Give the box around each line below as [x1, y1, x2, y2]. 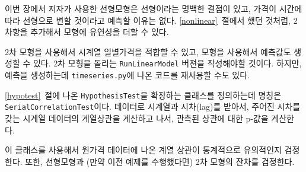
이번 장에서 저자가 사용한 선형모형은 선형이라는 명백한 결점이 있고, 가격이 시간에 [5, 2, 302, 14]
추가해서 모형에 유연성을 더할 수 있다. [30, 26, 169, 38]
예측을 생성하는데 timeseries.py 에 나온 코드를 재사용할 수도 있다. [5, 69, 250, 81]
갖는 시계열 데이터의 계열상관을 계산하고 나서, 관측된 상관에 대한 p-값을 [5, 112, 269, 124]
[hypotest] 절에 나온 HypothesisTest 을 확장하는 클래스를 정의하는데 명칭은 [5, 88, 282, 101]
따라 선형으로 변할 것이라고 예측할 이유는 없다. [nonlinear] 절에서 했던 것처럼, [5, 14, 291, 26]
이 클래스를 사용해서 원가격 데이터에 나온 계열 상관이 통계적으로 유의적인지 [5, 144, 282, 156]
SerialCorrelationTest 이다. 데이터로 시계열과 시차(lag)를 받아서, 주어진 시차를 [5, 100, 301, 113]
